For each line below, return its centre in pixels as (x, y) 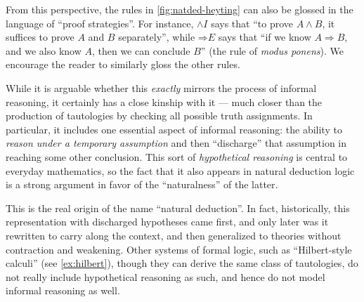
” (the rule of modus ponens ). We (272, 50)
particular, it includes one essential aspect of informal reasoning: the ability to (174, 129)
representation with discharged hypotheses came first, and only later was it (167, 222)
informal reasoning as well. (63, 290)
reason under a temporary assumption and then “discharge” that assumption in (176, 143)
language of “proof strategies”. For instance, (100, 23)
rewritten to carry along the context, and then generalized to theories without (174, 235)
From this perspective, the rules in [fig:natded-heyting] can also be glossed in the (180, 9)
